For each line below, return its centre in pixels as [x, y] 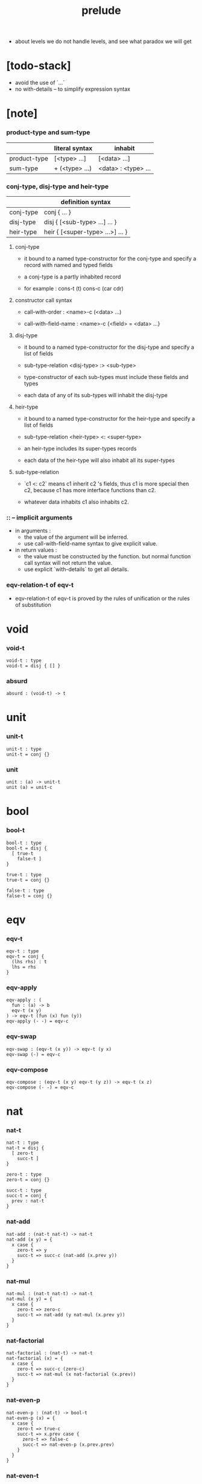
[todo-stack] [39, 66]
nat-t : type [23, 1143]
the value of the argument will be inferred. [76, 537]
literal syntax [73, 148]
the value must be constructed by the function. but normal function [107, 556]
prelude [101, 11]
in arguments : [33, 531]
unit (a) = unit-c [29, 788]
